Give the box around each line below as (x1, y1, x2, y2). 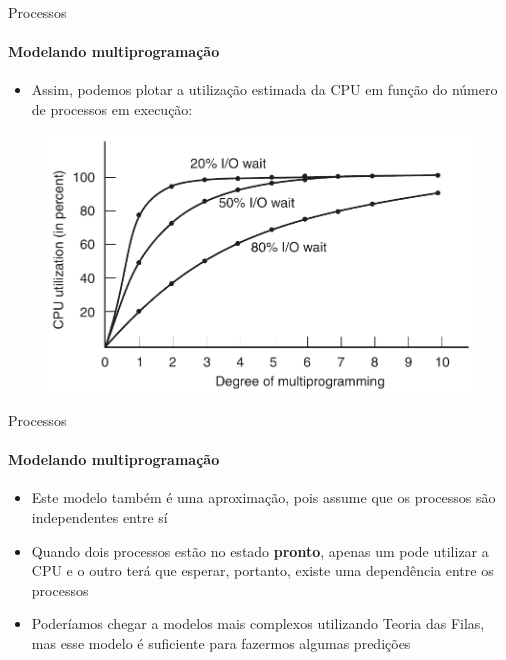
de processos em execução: (31, 98, 193, 119)
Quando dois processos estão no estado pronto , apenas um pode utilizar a (31, 540, 489, 561)
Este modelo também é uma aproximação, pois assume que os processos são (31, 487, 496, 508)
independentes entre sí (31, 506, 168, 527)
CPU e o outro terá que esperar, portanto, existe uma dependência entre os (31, 560, 494, 581)
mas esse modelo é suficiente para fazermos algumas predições (31, 632, 411, 653)
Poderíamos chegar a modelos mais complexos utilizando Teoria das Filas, (31, 613, 485, 634)
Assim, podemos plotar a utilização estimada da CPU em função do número (31, 79, 498, 100)
